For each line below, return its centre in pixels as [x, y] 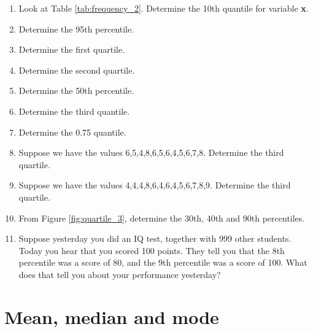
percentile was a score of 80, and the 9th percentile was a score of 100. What [163, 262]
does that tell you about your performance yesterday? [120, 274]
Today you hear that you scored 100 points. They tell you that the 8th [152, 250]
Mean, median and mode [112, 316]
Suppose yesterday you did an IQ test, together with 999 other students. [155, 238]
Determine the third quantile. [74, 111]
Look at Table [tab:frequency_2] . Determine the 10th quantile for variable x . [164, 8]
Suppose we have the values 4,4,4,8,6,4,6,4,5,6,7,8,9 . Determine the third [155, 185]
